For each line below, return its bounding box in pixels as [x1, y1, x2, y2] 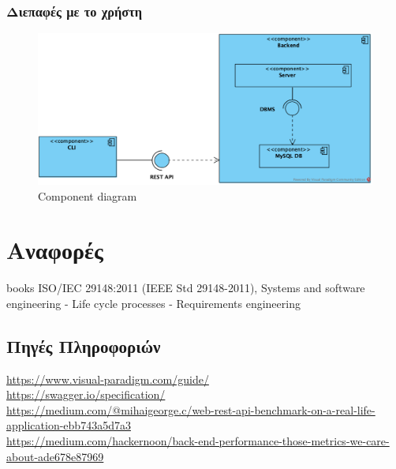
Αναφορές [6, 234, 103, 266]
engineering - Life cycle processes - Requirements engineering [6, 295, 301, 311]
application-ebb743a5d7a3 [6, 417, 131, 433]
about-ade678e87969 [6, 448, 104, 464]
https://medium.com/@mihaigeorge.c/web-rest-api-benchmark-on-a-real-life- [6, 401, 375, 418]
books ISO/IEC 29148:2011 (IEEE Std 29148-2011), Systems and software [6, 280, 365, 296]
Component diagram [38, 187, 137, 204]
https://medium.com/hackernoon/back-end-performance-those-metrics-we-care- [6, 433, 390, 448]
